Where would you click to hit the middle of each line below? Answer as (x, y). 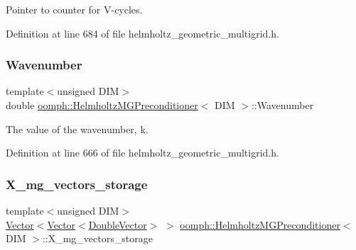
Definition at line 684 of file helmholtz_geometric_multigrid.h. (142, 33)
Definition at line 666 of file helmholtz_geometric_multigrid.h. (142, 153)
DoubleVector (118, 224)
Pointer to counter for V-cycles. (74, 9)
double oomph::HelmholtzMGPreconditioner (102, 105)
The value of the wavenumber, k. (77, 129)
